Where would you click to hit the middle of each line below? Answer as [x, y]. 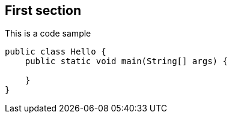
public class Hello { [56, 52]
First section [43, 10]
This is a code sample [48, 34]
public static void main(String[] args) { [126, 61]
